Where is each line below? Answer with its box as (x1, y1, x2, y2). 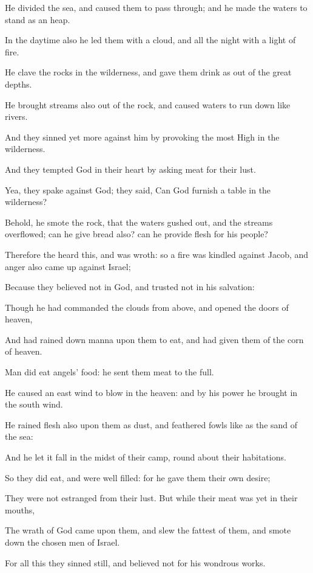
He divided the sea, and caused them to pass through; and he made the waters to (5, 1, 308, 13)
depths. (5, 77, 32, 90)
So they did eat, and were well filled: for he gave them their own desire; (5, 471, 271, 484)
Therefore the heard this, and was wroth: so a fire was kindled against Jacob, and (5, 248, 309, 260)
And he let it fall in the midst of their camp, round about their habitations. (5, 451, 286, 464)
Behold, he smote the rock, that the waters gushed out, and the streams (5, 215, 273, 228)
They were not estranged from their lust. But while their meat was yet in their (5, 491, 298, 504)
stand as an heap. (5, 13, 70, 26)
